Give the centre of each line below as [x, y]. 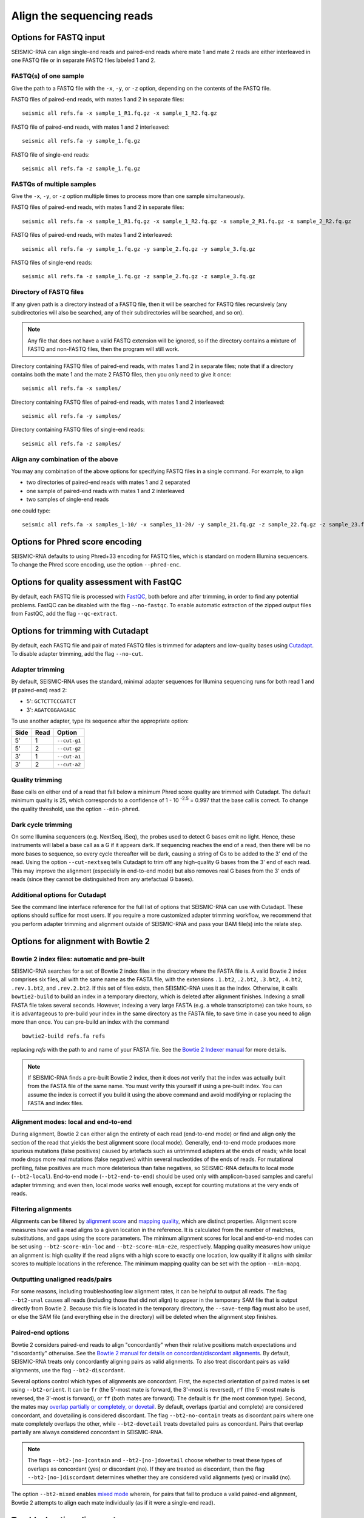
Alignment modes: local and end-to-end [72, 1121]
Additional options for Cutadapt [59, 894]
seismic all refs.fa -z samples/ [72, 444]
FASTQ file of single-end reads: [51, 154]
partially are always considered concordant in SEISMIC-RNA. [87, 1432]
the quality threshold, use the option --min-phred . [76, 809]
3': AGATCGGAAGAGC [51, 710]
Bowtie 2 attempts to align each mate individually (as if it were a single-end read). [113, 1502]
